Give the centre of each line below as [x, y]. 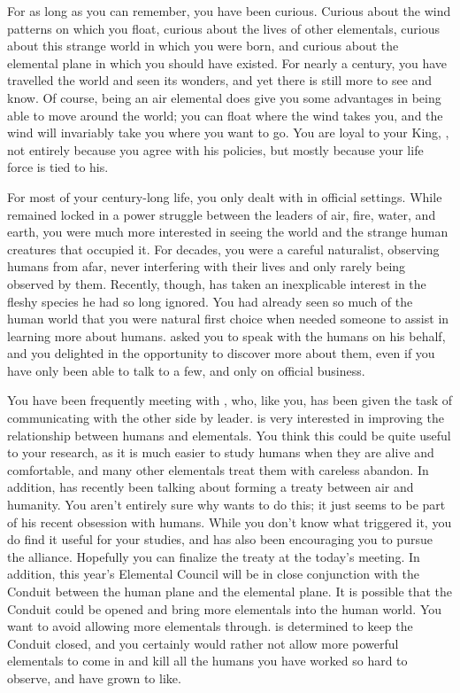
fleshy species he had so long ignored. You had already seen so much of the [210, 301]
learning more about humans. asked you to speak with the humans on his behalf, [226, 335]
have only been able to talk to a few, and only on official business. [186, 370]
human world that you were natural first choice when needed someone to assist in [228, 319]
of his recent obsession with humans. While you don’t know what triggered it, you [230, 522]
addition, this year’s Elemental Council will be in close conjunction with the [213, 574]
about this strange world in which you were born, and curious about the [203, 46]
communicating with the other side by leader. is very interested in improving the [226, 418]
